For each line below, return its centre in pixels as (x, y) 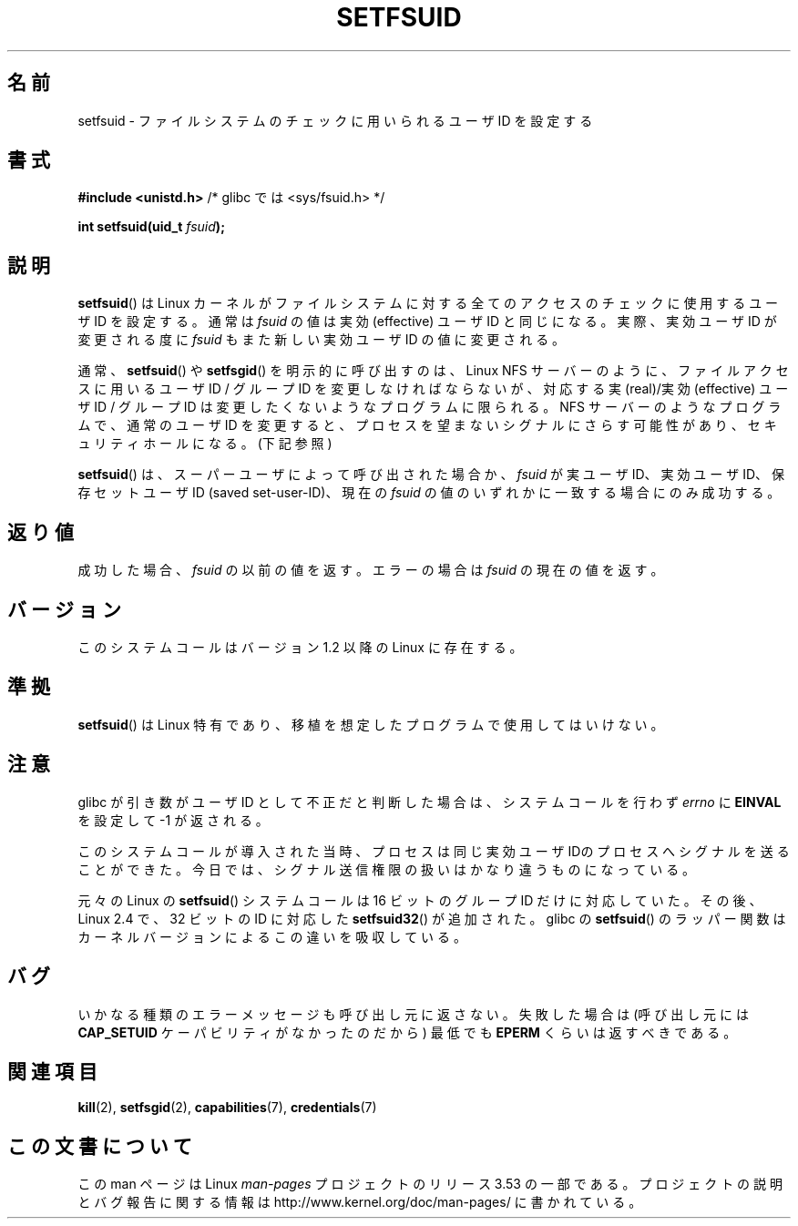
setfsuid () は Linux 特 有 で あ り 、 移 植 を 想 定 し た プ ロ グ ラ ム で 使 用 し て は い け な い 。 (371, 724)
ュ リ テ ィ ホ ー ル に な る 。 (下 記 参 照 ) (205, 444)
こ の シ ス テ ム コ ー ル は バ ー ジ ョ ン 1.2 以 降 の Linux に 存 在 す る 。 (300, 647)
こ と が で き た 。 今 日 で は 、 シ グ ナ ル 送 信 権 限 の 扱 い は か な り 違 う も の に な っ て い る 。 (387, 869)
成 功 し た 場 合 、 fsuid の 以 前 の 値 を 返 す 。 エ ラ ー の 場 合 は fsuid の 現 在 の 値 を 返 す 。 (371, 570)
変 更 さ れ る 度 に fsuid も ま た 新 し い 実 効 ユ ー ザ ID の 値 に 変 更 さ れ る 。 (322, 340)
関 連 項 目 (52, 1071)
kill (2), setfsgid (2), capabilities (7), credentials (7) (227, 1108)
